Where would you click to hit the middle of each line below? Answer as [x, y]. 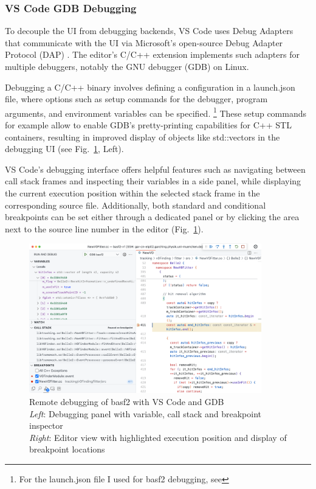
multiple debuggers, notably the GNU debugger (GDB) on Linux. [127, 66]
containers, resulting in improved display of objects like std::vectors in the [143, 137]
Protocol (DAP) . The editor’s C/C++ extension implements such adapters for [152, 54]
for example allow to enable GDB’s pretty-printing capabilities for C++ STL [148, 125]
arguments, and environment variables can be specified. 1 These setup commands [156, 112]
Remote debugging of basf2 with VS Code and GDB [127, 401]
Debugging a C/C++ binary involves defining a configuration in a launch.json [150, 87]
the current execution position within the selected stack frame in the [132, 193]
